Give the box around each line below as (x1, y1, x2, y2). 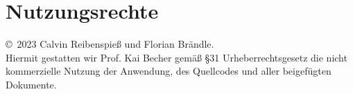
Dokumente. (6, 77, 57, 91)
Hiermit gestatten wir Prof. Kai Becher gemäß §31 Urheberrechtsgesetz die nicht (6, 50, 347, 64)
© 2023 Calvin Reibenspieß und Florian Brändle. (6, 37, 214, 51)
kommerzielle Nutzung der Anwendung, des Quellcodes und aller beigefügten (6, 64, 332, 78)
